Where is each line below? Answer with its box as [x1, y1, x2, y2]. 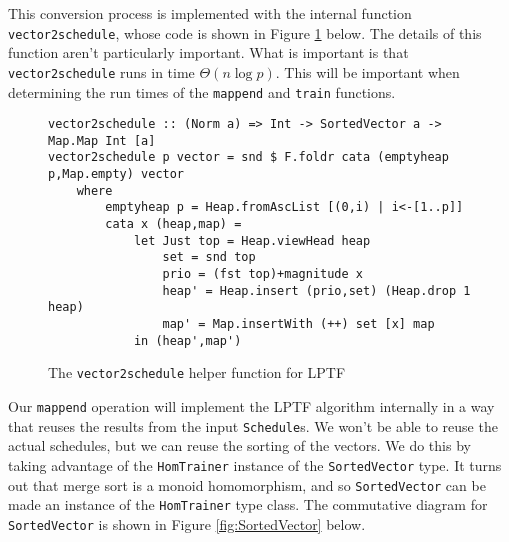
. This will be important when [275, 61, 460, 82]
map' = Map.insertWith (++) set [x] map [162, 317, 435, 332]
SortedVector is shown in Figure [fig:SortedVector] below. [8, 513, 366, 534]
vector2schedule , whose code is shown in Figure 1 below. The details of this [8, 22, 482, 43]
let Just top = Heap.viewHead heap [133, 233, 371, 248]
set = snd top [162, 250, 256, 265]
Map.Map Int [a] [48, 133, 156, 148]
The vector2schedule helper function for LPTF [48, 362, 346, 383]
